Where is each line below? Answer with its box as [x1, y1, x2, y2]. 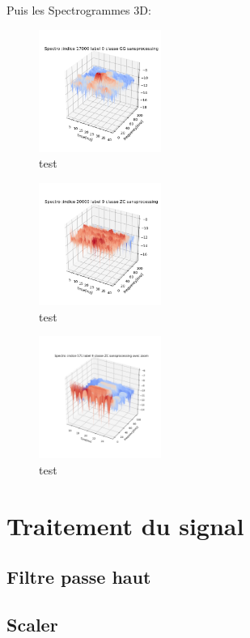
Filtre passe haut [6, 564, 151, 589]
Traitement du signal [6, 508, 244, 542]
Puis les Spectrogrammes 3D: [6, 2, 151, 18]
